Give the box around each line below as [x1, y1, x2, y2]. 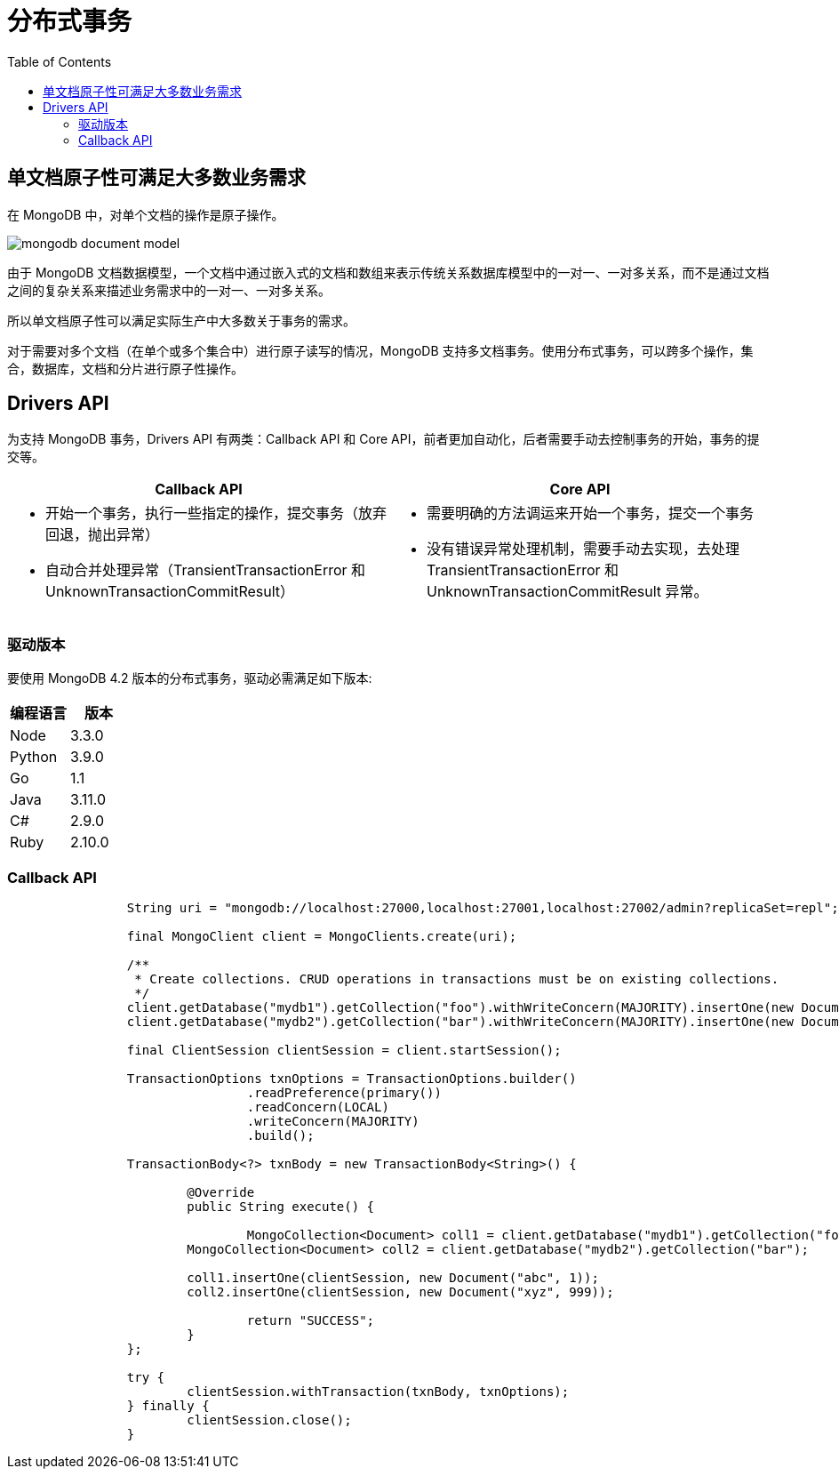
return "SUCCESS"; [246, 1312, 375, 1328]
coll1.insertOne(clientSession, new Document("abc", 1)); [187, 1270, 599, 1285]
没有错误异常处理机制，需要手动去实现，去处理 [427, 540, 740, 558]
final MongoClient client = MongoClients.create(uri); [126, 928, 517, 943]
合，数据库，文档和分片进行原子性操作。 [7, 360, 244, 376]
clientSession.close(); [187, 1412, 352, 1427]
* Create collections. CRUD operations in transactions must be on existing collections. [134, 971, 779, 986]
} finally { [126, 1398, 210, 1413]
